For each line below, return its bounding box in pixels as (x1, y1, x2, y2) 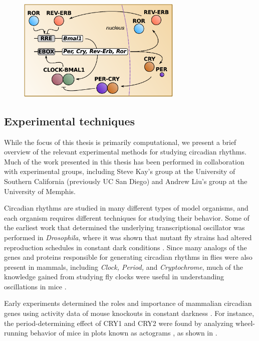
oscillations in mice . (4, 281, 67, 291)
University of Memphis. (4, 186, 76, 196)
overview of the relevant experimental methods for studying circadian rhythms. (4, 146, 246, 157)
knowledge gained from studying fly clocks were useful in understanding (4, 271, 224, 282)
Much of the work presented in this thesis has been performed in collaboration (4, 156, 244, 166)
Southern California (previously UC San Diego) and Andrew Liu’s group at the (4, 176, 247, 186)
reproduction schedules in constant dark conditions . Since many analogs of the (4, 242, 247, 252)
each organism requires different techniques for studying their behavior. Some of (4, 212, 249, 223)
